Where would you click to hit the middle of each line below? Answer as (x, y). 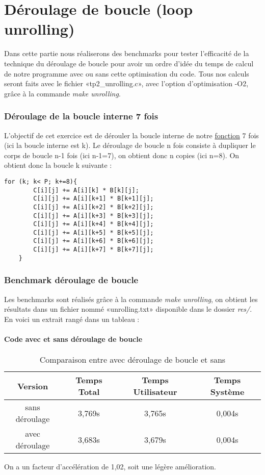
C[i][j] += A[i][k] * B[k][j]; (86, 190)
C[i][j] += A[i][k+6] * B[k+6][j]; (94, 241)
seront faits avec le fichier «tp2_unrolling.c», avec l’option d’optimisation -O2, (126, 83)
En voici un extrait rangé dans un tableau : (72, 319)
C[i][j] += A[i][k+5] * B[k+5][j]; (94, 232)
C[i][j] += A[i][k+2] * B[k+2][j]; (94, 207)
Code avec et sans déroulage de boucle (73, 339)
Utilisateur (155, 392)
